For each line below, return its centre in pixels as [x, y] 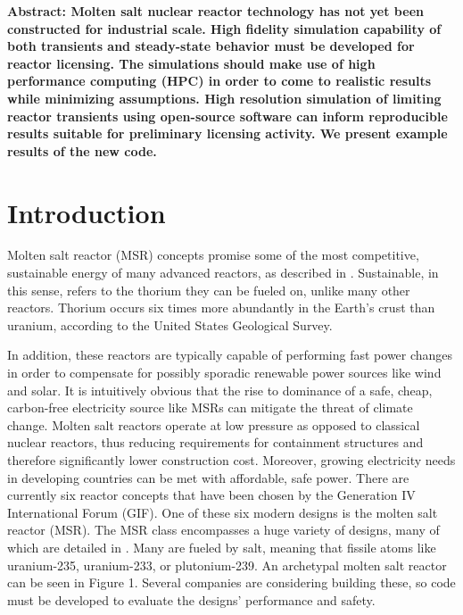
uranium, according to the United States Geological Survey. [170, 324]
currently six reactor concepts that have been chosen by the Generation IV [211, 495]
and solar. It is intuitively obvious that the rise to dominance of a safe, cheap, [220, 390]
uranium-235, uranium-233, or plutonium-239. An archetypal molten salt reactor [227, 565]
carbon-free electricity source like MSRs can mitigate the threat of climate [210, 407]
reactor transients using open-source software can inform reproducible [227, 116]
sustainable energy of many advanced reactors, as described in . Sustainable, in [223, 273]
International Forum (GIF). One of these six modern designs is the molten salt [223, 512]
